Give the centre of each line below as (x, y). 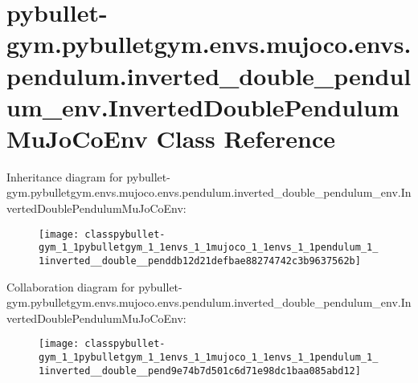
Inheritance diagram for (65, 176)
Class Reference (246, 138)
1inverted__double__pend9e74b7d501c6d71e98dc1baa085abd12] (200, 371)
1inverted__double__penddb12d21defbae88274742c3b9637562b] (200, 261)
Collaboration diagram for (71, 286)
